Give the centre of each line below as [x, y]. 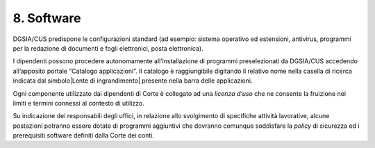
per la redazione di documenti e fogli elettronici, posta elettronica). [108, 48]
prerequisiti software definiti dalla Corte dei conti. [83, 135]
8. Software [47, 18]
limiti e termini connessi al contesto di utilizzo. [79, 103]
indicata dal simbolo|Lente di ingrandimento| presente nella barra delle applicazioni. [133, 81]
